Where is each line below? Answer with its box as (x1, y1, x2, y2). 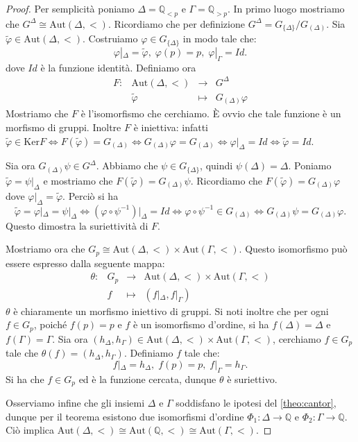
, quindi (200, 158, 233, 173)
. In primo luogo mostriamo (228, 1, 345, 15)
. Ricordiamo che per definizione (108, 16, 245, 31)
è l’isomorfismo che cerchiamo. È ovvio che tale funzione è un (80, 106, 341, 121)
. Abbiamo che (96, 158, 158, 173)
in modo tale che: (182, 31, 257, 46)
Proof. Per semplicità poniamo (6, 1, 135, 15)
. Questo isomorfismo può (239, 241, 348, 256)
